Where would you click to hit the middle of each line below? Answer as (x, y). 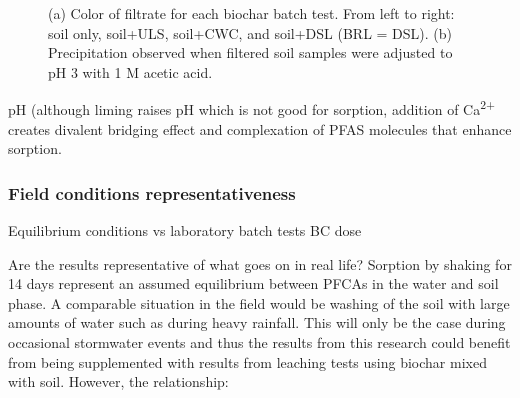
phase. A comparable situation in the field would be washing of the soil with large (259, 302)
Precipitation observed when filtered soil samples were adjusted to (250, 52)
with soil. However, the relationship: (118, 381)
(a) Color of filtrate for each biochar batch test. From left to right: (251, 13)
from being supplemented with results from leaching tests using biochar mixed (247, 361)
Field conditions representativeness (152, 192)
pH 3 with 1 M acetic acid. (130, 71)
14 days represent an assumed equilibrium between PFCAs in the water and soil (253, 283)
